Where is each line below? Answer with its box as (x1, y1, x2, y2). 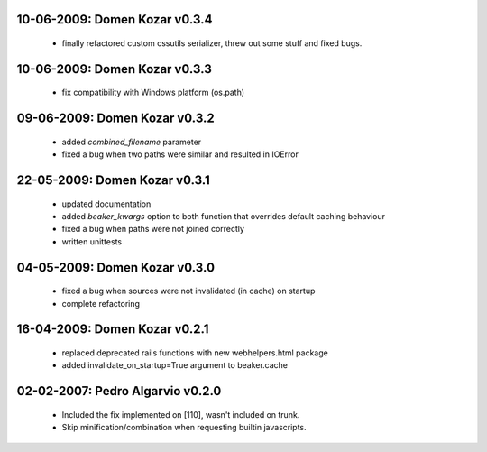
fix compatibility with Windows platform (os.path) (61, 87, 245, 98)
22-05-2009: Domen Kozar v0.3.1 (16, 172, 211, 189)
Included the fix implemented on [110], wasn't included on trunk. (61, 409, 300, 420)
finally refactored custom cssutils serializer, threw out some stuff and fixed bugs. (61, 38, 363, 49)
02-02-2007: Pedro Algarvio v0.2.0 (16, 383, 222, 399)
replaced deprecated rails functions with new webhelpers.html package (61, 347, 328, 358)
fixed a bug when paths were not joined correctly (61, 224, 245, 235)
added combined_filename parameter (61, 136, 202, 147)
